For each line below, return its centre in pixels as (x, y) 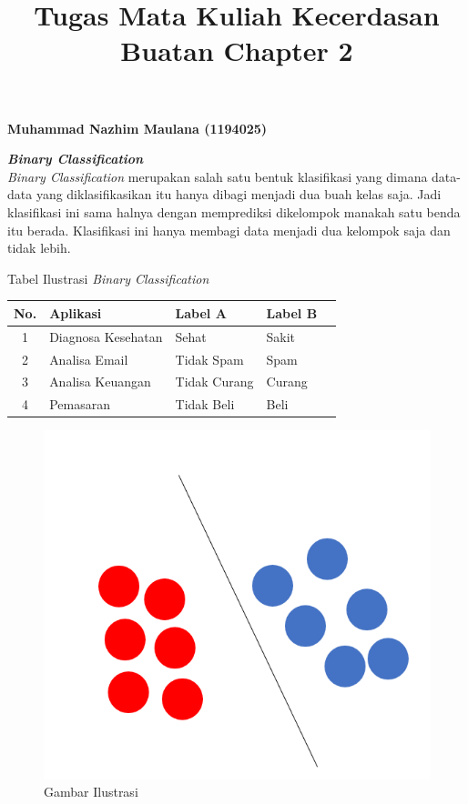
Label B (292, 312)
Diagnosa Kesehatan (106, 336)
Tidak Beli (205, 404)
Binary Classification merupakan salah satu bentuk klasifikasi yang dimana (218, 176)
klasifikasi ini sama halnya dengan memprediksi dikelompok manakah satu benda (234, 211)
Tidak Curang (214, 382)
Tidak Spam (209, 359)
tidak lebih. (39, 248)
